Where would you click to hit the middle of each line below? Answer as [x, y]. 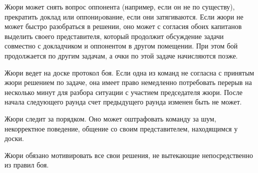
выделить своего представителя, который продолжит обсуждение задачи [114, 36]
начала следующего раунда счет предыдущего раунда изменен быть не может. [123, 102]
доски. [14, 138]
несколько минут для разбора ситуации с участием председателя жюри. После [123, 92]
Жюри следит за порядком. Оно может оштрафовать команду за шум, [110, 118]
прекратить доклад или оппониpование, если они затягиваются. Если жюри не [124, 16]
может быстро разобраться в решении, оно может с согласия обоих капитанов [123, 26]
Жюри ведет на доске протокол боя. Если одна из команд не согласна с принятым [129, 72]
